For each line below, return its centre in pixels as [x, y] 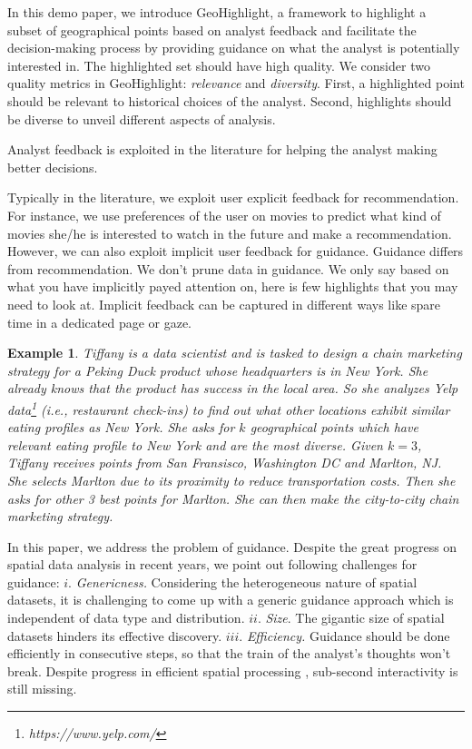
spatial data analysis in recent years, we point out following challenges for [212, 564]
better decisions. [53, 167]
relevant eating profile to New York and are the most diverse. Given [195, 444]
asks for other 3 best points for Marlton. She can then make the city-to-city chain [233, 498]
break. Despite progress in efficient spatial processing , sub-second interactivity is [233, 670]
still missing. [42, 689]
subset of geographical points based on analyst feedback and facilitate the [212, 30]
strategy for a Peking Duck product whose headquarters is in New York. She [218, 370]
